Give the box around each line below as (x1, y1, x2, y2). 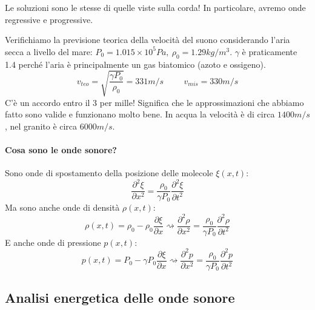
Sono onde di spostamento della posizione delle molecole (5, 167, 213, 179)
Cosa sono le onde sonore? (5, 143, 117, 156)
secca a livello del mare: (5, 45, 93, 58)
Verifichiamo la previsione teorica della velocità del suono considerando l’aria (5, 33, 290, 46)
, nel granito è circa (5, 119, 78, 132)
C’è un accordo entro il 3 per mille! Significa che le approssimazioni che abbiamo (5, 96, 304, 108)
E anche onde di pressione (5, 236, 101, 248)
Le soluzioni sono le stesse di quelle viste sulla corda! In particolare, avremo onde (5, 1, 306, 13)
